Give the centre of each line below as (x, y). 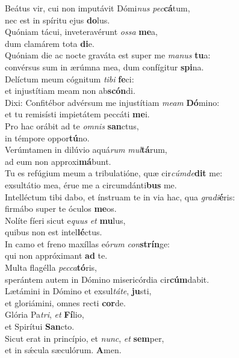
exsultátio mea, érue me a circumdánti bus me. (91, 184)
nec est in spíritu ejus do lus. (57, 20)
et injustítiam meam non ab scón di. (70, 91)
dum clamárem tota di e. (50, 43)
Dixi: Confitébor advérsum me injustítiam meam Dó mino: (112, 102)
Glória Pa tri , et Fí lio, (45, 314)
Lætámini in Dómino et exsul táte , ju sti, (78, 291)
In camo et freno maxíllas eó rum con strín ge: (88, 243)
